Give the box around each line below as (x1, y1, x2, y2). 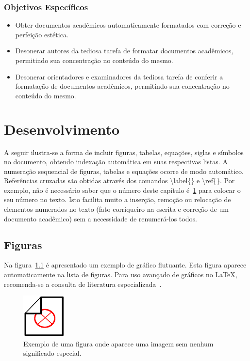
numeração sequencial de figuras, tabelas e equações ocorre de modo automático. (4, 166, 244, 176)
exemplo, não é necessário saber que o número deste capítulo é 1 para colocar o (4, 185, 241, 195)
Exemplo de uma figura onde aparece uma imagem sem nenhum (23, 338, 214, 348)
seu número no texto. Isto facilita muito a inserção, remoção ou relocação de (4, 194, 231, 204)
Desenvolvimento (4, 119, 120, 139)
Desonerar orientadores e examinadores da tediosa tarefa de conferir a (15, 71, 223, 81)
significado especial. (23, 348, 82, 358)
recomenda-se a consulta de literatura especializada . (4, 279, 162, 289)
